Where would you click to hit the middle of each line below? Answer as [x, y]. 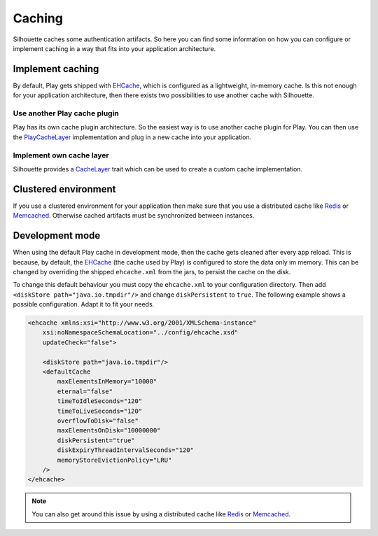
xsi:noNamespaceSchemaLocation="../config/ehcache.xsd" [140, 333]
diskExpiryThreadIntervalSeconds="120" [125, 450]
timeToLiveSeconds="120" [100, 411]
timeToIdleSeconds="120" [100, 401]
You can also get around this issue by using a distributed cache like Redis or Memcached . [161, 514]
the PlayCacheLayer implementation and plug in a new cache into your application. [132, 137]
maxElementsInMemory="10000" [107, 382]
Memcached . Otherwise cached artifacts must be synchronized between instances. [134, 216]
